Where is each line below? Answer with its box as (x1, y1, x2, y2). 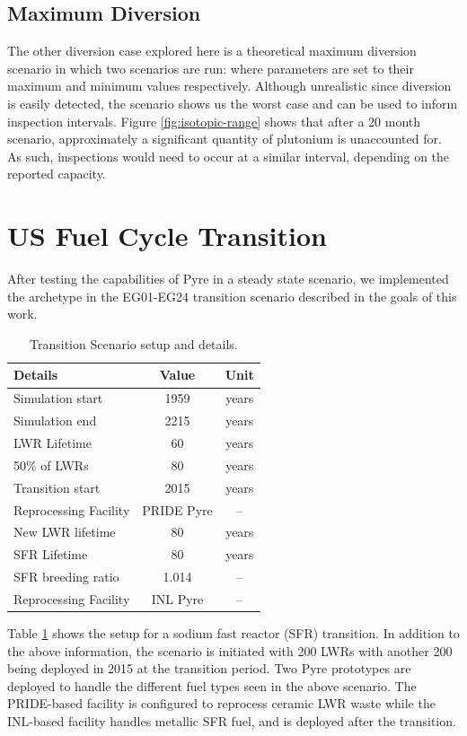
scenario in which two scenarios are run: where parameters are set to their (7, 58, 414, 77)
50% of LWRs (13, 455, 89, 474)
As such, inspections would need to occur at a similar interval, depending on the (7, 146, 450, 165)
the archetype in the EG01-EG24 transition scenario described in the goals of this (7, 286, 457, 305)
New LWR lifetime (13, 522, 116, 541)
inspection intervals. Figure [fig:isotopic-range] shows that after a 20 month (7, 111, 421, 130)
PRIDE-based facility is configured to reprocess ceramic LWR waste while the (7, 694, 436, 713)
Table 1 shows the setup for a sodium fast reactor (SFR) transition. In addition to (7, 623, 460, 642)
